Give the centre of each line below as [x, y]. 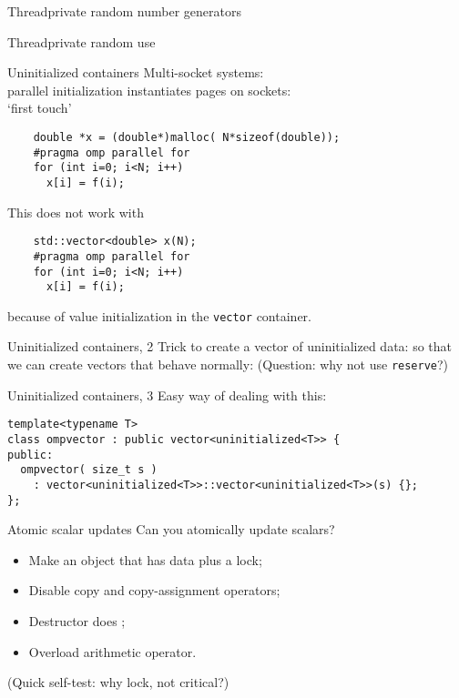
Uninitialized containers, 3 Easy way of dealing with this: [167, 395]
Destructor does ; [77, 621]
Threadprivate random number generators [124, 11]
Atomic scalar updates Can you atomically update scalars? [171, 529]
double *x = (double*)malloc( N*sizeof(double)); [187, 137]
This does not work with [76, 212]
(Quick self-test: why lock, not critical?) [118, 682]
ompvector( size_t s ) [89, 470]
